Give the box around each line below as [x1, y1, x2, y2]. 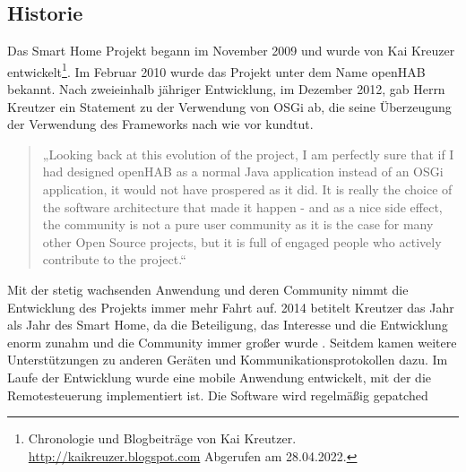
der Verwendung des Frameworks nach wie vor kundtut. [7, 115, 314, 133]
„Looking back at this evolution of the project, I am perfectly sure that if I [42, 144, 454, 163]
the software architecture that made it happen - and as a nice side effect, [42, 197, 443, 216]
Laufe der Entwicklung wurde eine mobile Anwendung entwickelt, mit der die [7, 367, 432, 386]
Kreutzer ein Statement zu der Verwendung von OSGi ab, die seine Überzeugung [7, 97, 452, 116]
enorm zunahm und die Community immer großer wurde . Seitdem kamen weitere [7, 332, 457, 351]
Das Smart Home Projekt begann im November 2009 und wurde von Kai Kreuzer [7, 41, 455, 60]
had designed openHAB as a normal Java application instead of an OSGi [42, 162, 444, 181]
